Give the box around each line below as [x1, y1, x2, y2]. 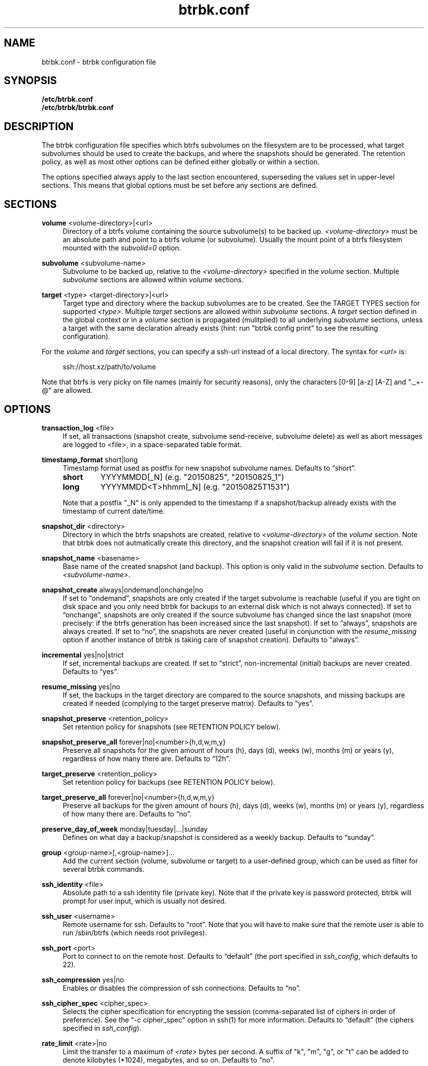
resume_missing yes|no [42, 682, 120, 691]
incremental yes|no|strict [42, 650, 124, 659]
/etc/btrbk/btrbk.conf [42, 103, 114, 112]
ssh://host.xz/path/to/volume [63, 363, 156, 371]
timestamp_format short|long [42, 455, 138, 464]
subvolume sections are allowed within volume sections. [63, 275, 244, 284]
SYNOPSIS [4, 74, 57, 87]
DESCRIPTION [4, 120, 74, 133]
